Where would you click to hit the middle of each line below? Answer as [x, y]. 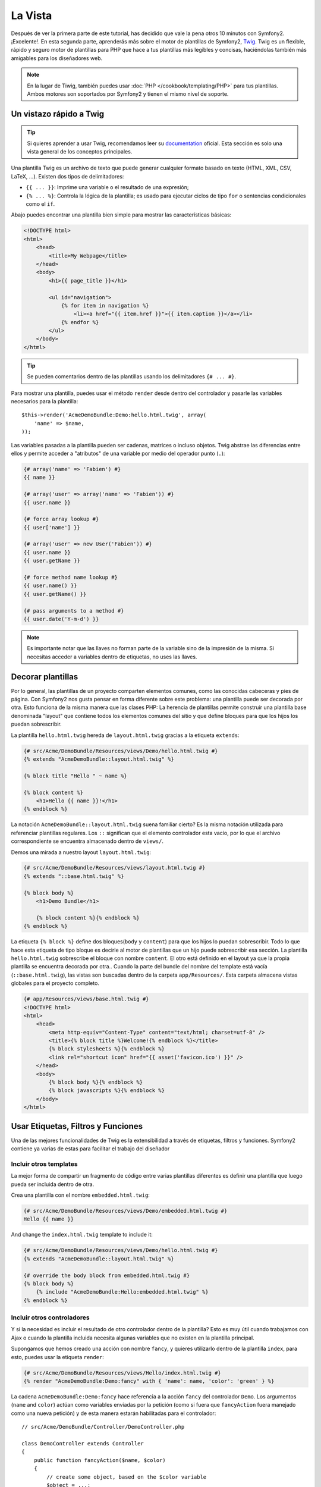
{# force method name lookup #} [71, 578]
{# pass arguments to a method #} [74, 611]
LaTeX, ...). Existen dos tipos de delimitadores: [67, 176]
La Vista [32, 15]
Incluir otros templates [44, 1164]
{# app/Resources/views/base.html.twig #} [86, 999]
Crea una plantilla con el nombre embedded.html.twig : [80, 1195]
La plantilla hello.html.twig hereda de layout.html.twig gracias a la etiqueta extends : [125, 735]
